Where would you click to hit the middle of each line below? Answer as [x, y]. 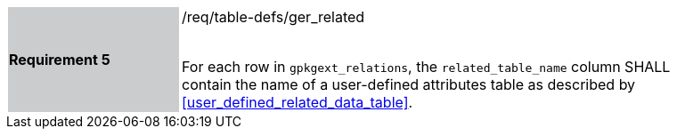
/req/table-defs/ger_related [273, 17]
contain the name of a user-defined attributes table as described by [409, 84]
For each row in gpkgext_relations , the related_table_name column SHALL [426, 67]
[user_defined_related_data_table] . [298, 102]
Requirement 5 [60, 60]
